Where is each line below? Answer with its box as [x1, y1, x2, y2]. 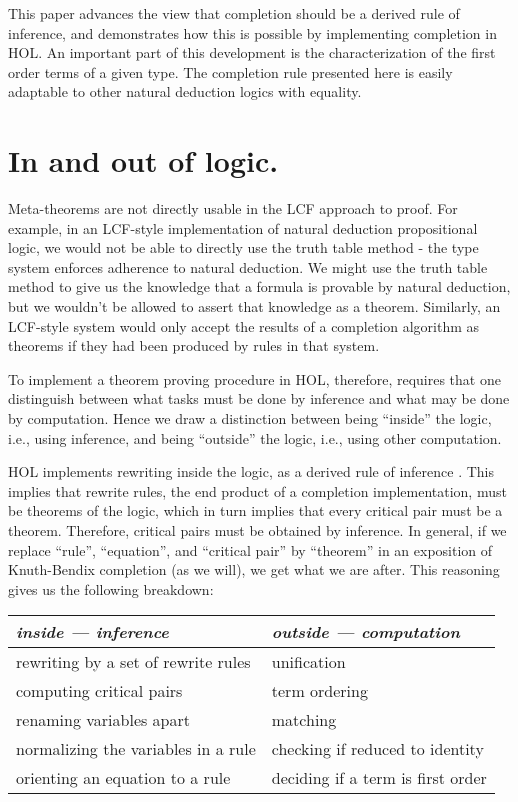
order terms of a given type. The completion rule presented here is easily [8, 61, 453, 82]
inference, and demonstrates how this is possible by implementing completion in [8, 22, 497, 43]
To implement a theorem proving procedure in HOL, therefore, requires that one [8, 368, 501, 389]
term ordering [271, 679, 368, 703]
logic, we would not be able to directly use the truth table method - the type [8, 237, 479, 258]
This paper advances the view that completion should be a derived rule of [8, 3, 460, 23]
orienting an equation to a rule [16, 766, 231, 790]
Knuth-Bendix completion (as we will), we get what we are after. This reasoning [8, 559, 500, 580]
